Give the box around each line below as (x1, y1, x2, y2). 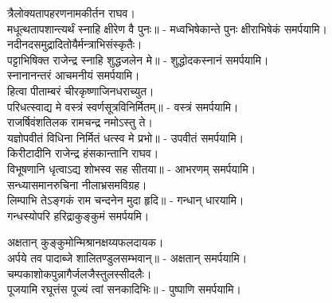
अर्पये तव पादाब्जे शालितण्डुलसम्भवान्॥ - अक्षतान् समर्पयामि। (7, 249, 248, 266)
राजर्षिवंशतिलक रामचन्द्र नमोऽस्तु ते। (7, 114, 153, 130)
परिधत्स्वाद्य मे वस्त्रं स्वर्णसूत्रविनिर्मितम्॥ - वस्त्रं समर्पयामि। (7, 98, 239, 115)
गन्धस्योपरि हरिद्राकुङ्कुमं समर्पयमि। (7, 207, 150, 223)
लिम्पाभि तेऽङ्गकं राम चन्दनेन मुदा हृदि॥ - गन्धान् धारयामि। (7, 192, 244, 208)
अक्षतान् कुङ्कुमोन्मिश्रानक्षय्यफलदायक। (7, 234, 164, 251)
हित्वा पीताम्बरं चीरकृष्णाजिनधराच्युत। (7, 82, 154, 99)
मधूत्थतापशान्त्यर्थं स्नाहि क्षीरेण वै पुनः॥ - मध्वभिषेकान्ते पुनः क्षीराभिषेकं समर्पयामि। (7, 20, 328, 37)
